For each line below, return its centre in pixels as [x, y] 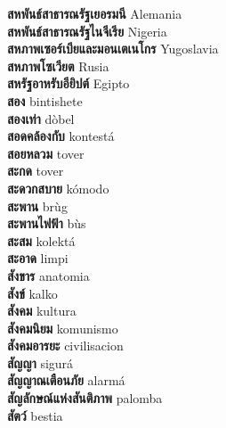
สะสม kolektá [41, 240]
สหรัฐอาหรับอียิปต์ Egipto [69, 83]
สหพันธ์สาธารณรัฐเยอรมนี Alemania [95, 13]
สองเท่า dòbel [41, 118]
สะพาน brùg [37, 206]
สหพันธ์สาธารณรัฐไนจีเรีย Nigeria [87, 31]
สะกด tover [36, 171]
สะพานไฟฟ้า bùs [47, 223]
